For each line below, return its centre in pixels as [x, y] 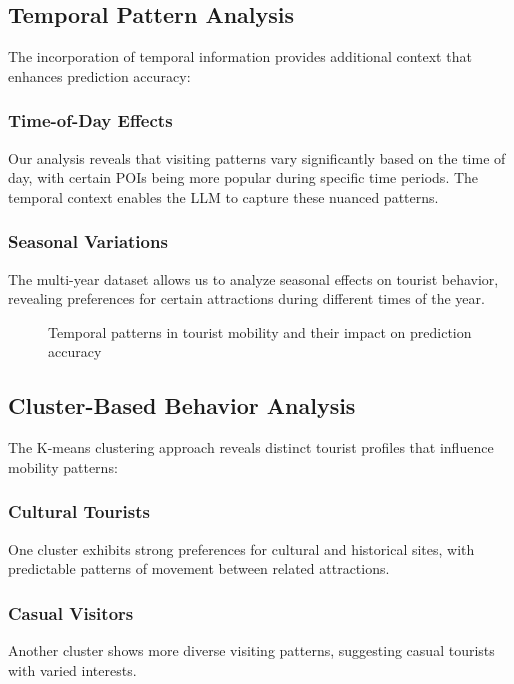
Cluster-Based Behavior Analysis [182, 405]
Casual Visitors [71, 612]
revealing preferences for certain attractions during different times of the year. [246, 298]
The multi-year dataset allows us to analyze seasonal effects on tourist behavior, [253, 278]
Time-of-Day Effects [90, 120]
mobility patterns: [63, 466]
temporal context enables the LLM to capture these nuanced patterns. [223, 196]
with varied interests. [72, 669]
